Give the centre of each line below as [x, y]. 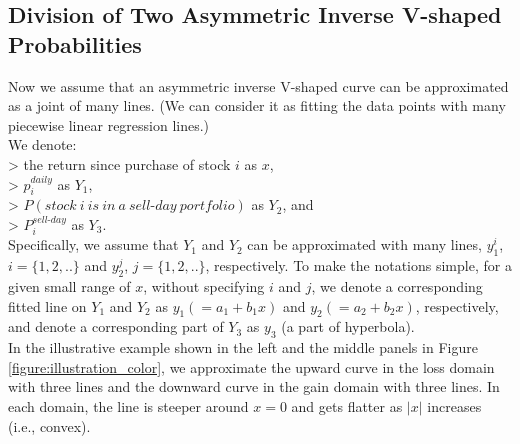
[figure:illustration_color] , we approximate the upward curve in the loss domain [251, 366]
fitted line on [47, 305]
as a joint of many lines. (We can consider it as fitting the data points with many [257, 105]
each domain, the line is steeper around [128, 405]
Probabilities [75, 43]
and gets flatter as [347, 405]
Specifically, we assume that [93, 244]
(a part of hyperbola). [348, 326]
